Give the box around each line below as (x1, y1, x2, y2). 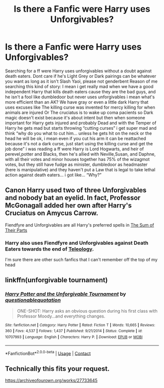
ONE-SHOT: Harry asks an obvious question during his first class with (17, 308, 158, 314)
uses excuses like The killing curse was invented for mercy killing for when (5, 104, 155, 110)
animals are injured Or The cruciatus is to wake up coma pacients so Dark (5, 109, 154, 115)
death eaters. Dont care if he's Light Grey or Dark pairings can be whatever (5, 73, 156, 79)
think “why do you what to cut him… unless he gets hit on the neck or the (5, 130, 152, 136)
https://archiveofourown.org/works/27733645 (5, 378, 98, 384)
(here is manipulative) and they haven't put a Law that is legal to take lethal (5, 166, 155, 172)
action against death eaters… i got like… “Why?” (5, 172, 102, 178)
